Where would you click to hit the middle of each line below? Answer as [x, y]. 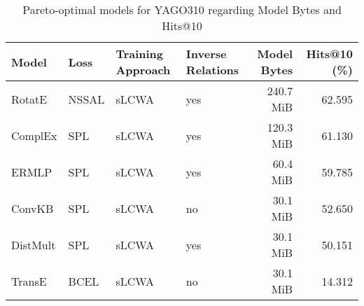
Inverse [206, 54]
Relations [212, 70]
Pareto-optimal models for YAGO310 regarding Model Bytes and [182, 9]
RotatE [29, 99]
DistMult [34, 244]
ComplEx [34, 135]
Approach [143, 70]
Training [140, 54]
